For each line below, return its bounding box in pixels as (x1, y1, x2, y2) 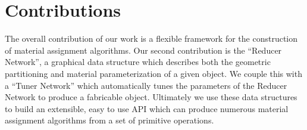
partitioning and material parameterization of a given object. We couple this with (5, 67, 302, 79)
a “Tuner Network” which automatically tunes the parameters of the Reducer (5, 79, 287, 91)
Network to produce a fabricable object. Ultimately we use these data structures (5, 91, 297, 103)
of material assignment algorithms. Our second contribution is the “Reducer (5, 44, 282, 56)
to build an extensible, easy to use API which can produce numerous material (5, 102, 289, 114)
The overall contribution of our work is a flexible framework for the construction (5, 32, 298, 45)
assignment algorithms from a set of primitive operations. (5, 114, 214, 126)
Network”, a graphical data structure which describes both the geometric (5, 55, 271, 68)
